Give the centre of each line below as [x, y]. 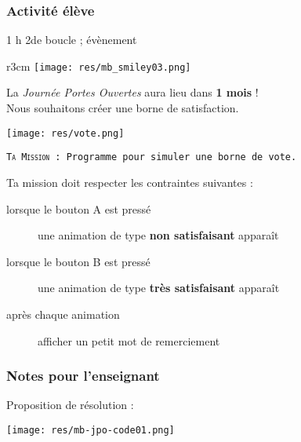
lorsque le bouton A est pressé [79, 208]
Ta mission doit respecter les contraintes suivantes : [130, 182]
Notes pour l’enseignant [83, 376]
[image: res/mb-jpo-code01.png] [91, 430]
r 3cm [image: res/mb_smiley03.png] [99, 66]
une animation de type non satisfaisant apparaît [158, 235]
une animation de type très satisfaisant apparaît [159, 288]
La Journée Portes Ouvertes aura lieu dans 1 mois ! [132, 92]
